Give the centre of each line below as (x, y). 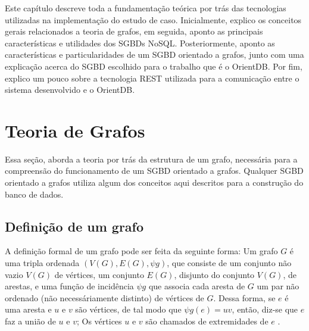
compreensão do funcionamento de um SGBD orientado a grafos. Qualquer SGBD (154, 171)
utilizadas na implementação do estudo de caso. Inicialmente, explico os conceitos (153, 19)
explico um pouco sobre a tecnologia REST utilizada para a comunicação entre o (152, 78)
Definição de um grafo (74, 226)
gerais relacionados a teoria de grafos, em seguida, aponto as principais (134, 31)
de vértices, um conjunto (99, 274)
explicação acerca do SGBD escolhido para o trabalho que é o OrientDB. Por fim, (154, 66)
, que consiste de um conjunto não (229, 263)
